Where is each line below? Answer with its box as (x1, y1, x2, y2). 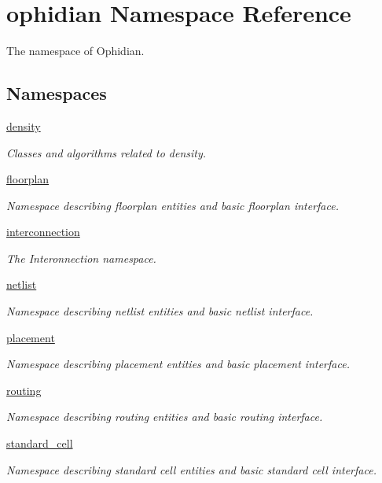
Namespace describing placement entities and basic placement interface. (6, 356, 350, 372)
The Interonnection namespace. (6, 249, 156, 266)
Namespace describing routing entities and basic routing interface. (6, 408, 323, 425)
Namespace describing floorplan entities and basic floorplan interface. (6, 197, 339, 213)
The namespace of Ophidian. (6, 42, 145, 59)
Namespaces (6, 81, 107, 105)
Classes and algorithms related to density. (6, 144, 207, 160)
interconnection (6, 223, 80, 240)
